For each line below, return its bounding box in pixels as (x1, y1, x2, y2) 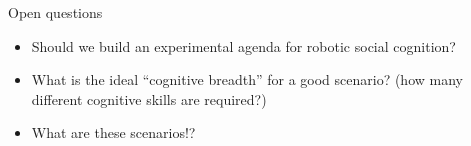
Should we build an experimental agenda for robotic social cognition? (31, 35, 456, 56)
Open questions (8, 2, 103, 22)
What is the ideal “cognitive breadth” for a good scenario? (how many (31, 69, 463, 90)
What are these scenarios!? (31, 122, 196, 143)
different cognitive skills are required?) (31, 88, 267, 109)
